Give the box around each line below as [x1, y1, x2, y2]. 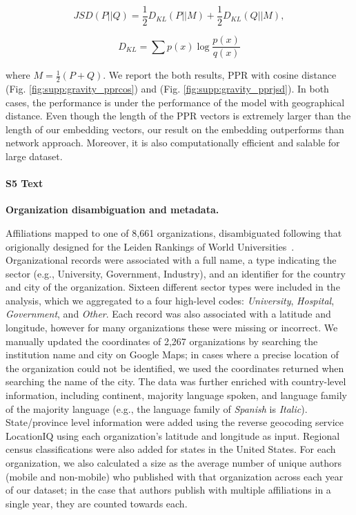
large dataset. [6, 148, 63, 163]
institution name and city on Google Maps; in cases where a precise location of [6, 347, 339, 362]
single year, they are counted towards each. [6, 496, 188, 510]
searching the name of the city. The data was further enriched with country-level [6, 374, 346, 389]
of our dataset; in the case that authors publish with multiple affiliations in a [6, 483, 331, 497]
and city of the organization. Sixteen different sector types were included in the [6, 280, 340, 294]
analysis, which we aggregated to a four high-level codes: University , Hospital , [6, 293, 335, 307]
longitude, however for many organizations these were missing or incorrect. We [6, 320, 338, 335]
